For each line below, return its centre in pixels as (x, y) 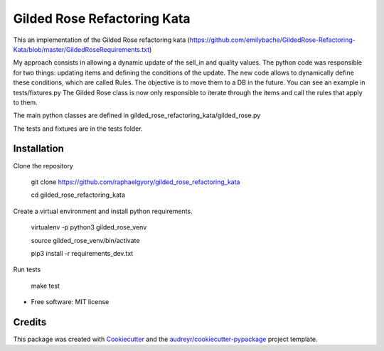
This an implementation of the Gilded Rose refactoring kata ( (101, 40)
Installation (38, 149)
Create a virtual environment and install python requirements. (103, 211)
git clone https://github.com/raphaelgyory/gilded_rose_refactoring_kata (135, 182)
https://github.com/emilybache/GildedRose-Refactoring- (272, 40)
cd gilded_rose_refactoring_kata (78, 195)
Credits (30, 322)
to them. (26, 102)
